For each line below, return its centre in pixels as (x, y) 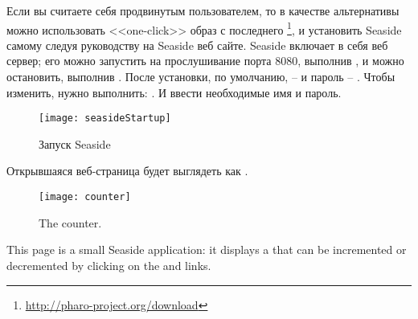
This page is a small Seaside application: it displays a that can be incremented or (207, 249)
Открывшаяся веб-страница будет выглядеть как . (127, 171)
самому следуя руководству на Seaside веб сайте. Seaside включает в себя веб (197, 45)
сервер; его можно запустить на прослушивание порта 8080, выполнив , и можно (205, 61)
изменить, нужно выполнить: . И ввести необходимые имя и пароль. (174, 92)
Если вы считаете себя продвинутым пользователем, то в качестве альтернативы (203, 10)
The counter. (70, 222)
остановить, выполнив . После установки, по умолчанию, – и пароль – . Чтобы (201, 77)
